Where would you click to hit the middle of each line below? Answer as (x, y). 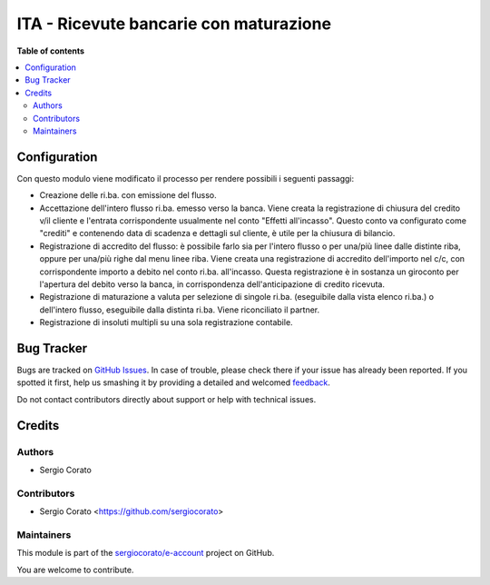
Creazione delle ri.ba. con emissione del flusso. (128, 195)
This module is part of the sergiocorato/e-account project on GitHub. (146, 553)
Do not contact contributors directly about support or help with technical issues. (167, 399)
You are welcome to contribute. (75, 570)
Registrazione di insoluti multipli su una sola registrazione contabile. (167, 322)
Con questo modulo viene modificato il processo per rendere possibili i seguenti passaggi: (185, 178)
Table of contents (51, 51)
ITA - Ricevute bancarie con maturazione (174, 24)
